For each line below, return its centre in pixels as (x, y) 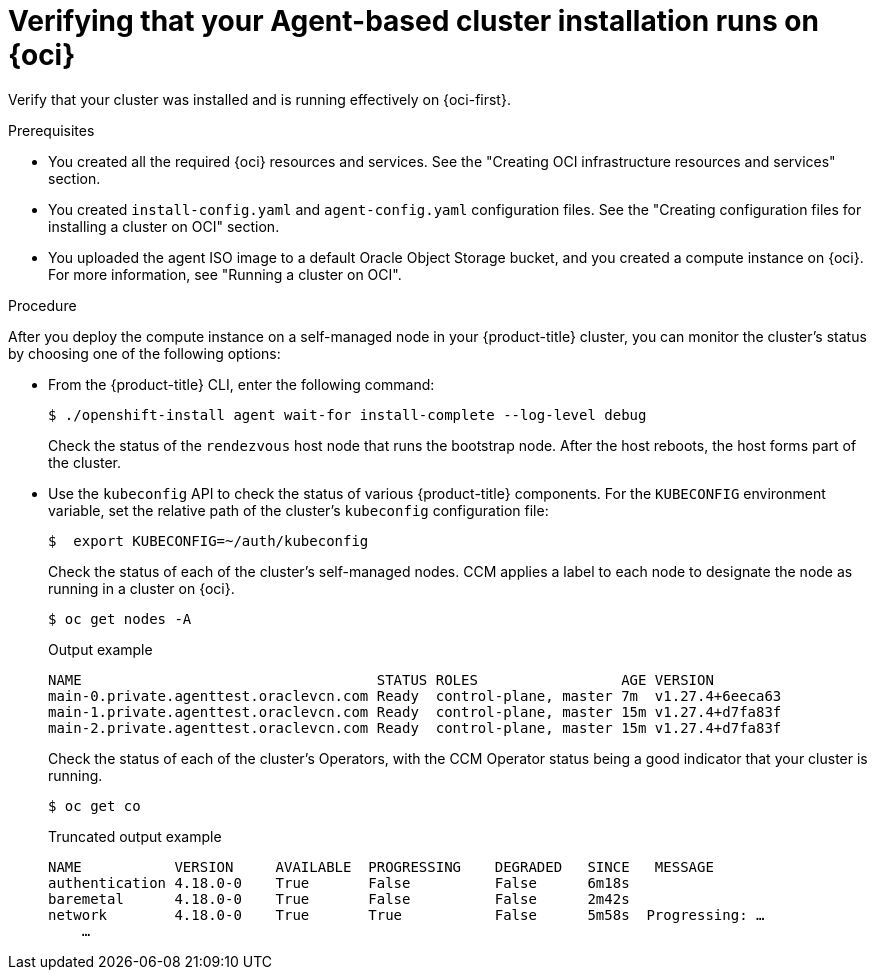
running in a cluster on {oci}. (141, 588)
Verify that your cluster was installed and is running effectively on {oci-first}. (259, 99)
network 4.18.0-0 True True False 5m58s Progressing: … (406, 914)
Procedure (42, 305)
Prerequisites (51, 130)
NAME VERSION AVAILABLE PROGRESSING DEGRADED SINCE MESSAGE (381, 866)
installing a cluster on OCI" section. (164, 226)
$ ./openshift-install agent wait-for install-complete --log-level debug (347, 414)
